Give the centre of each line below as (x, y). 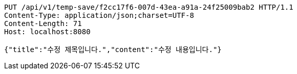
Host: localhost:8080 (47, 32)
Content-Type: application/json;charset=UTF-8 (99, 15)
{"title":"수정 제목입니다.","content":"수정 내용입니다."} (113, 50)
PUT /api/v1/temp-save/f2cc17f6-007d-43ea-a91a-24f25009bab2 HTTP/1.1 (149, 7)
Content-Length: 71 (43, 23)
